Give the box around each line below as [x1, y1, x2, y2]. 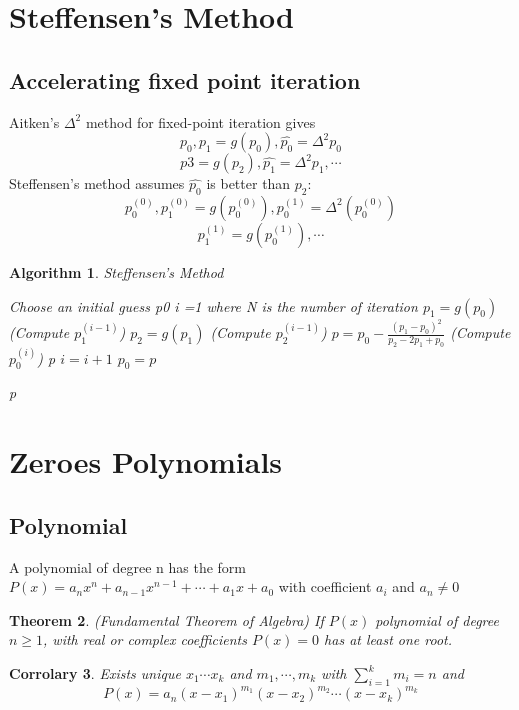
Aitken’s [9, 111, 60, 132]
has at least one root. [324, 629, 453, 650]
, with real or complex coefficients [43, 629, 247, 650]
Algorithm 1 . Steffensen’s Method [9, 261, 224, 282]
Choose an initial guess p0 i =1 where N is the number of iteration [9, 295, 418, 316]
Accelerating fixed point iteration [9, 64, 361, 95]
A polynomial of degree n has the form [9, 556, 246, 577]
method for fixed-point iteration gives [85, 111, 316, 132]
